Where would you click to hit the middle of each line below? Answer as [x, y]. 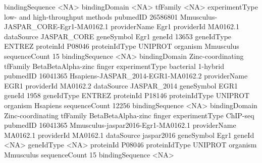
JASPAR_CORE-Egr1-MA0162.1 [56, 26]
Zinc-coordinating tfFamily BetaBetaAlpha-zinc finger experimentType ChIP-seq [129, 115]
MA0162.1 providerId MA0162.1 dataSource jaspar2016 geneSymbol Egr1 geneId [129, 135]
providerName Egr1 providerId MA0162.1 [175, 26]
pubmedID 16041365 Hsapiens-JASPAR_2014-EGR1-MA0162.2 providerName [126, 76]
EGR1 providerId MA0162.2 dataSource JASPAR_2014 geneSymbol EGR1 [121, 85]
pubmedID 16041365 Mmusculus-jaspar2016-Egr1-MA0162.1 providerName [120, 125]
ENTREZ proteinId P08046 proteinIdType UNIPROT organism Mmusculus [122, 46]
